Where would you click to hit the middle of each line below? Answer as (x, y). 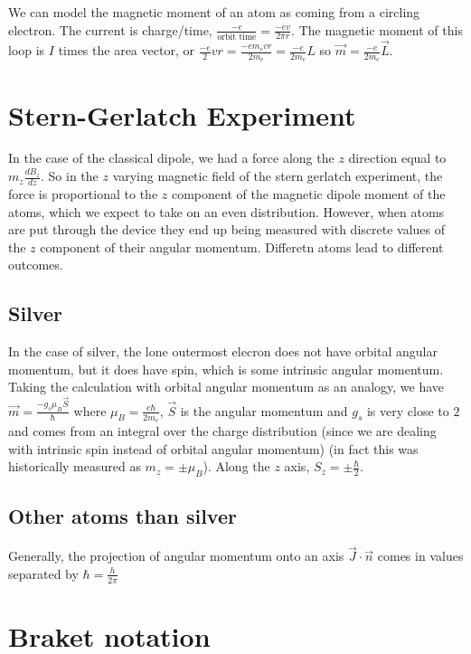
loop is (27, 50)
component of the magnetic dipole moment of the (308, 193)
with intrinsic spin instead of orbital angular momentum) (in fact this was (213, 448)
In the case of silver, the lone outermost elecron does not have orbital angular (223, 351)
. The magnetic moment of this (377, 29)
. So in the (70, 176)
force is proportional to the (83, 193)
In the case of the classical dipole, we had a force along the (171, 158)
